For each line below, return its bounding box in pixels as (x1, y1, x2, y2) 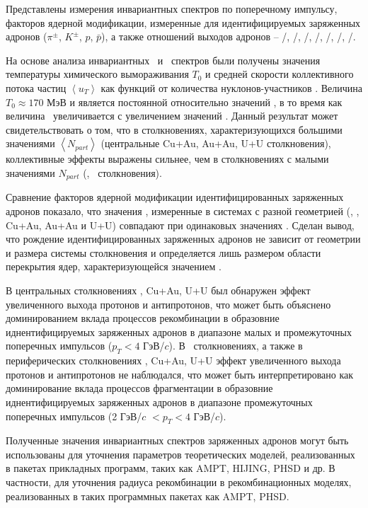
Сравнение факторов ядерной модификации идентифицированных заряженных (6, 190, 344, 204)
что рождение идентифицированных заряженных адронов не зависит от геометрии (6, 231, 361, 246)
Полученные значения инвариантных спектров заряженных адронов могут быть (6, 433, 349, 448)
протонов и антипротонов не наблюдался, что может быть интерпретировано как (6, 366, 354, 381)
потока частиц (6, 80, 67, 95)
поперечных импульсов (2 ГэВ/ (6, 408, 142, 423)
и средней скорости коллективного (205, 67, 354, 81)
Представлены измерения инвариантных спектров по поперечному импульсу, (6, 1, 338, 16)
